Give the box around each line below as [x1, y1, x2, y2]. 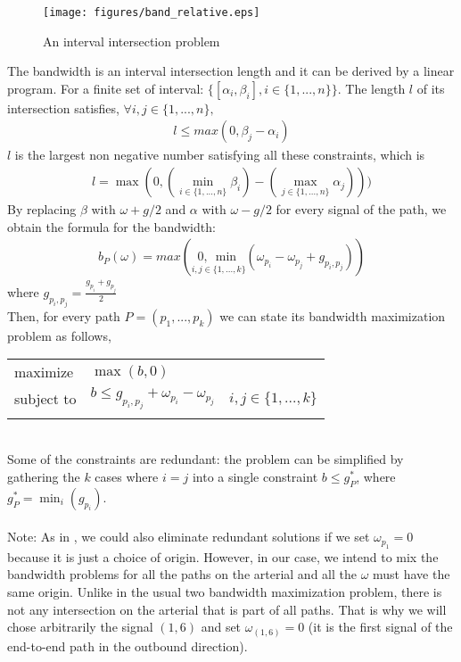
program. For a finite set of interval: [7, 79, 204, 97]
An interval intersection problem [43, 31, 220, 50]
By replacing [7, 200, 77, 219]
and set [201, 617, 242, 636]
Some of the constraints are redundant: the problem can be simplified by [7, 450, 404, 468]
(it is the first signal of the [308, 617, 453, 636]
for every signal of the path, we [276, 200, 447, 219]
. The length [337, 79, 406, 97]
